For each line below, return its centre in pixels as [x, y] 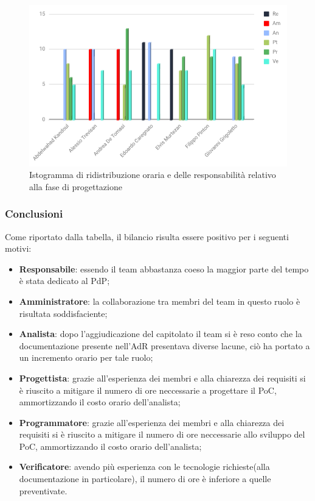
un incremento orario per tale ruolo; [86, 357]
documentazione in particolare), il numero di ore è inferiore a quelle [145, 479]
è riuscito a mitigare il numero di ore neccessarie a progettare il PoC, [148, 390]
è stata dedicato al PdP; [64, 281]
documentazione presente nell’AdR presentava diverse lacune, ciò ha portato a [164, 345]
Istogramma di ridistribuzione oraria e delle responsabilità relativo [153, 175]
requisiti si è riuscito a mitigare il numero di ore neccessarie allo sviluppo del [162, 434]
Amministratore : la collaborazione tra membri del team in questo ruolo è [160, 301]
